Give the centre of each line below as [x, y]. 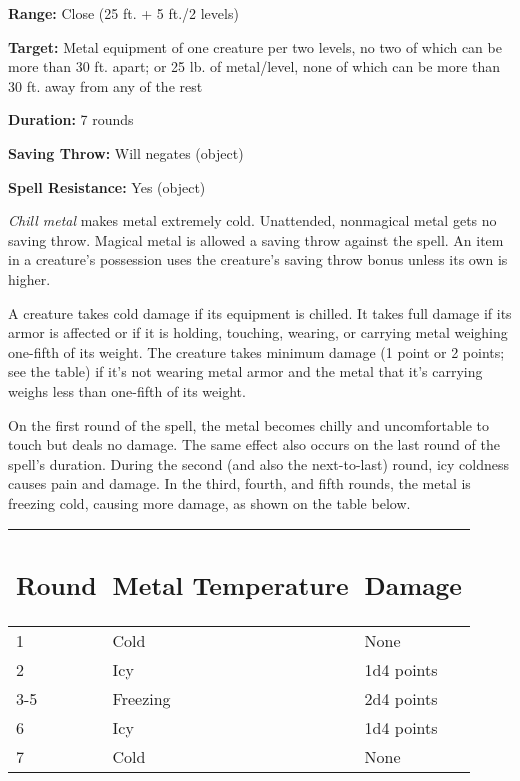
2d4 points [401, 698]
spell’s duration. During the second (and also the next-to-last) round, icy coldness [258, 463]
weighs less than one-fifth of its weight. [127, 390]
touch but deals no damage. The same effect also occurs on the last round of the [254, 444]
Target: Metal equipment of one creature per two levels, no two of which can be [255, 46]
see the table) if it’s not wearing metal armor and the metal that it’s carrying [245, 371]
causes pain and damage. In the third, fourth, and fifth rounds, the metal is [239, 483]
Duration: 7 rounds [71, 119]
